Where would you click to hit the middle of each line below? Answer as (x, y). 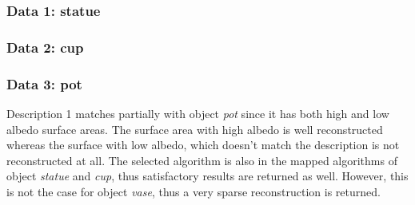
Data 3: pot (44, 83)
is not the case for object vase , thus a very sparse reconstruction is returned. (194, 191)
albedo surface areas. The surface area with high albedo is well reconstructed (195, 129)
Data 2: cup (45, 47)
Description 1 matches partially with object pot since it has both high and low (198, 113)
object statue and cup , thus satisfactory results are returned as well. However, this (207, 176)
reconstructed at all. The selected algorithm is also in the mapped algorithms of (202, 160)
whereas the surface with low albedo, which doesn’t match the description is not (203, 145)
